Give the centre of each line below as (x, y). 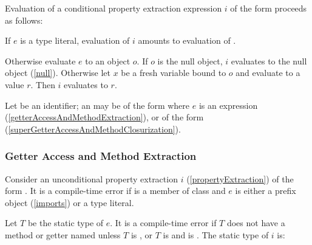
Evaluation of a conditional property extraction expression (114, 8)
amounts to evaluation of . (187, 40)
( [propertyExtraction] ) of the (240, 178)
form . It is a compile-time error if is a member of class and (115, 191)
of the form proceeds (269, 8)
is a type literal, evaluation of (75, 40)
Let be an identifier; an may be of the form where (97, 105)
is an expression (228, 105)
